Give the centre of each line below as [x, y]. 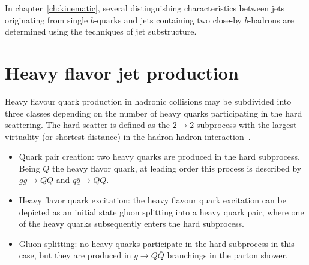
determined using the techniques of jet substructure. [101, 31]
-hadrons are [271, 19]
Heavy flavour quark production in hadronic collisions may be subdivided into [148, 101]
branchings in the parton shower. [227, 255]
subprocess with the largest [247, 125]
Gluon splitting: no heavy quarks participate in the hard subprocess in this [157, 243]
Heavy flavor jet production [122, 72]
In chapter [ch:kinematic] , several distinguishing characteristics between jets [145, 8]
